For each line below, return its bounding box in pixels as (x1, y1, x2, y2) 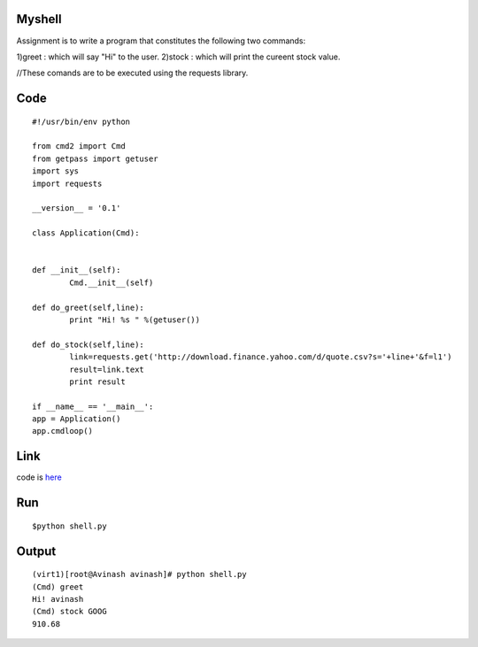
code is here (16, 472, 62, 482)
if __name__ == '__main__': (32, 401, 154, 412)
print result (69, 376, 126, 387)
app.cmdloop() (32, 426, 93, 436)
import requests (32, 178, 103, 189)
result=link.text (69, 364, 145, 374)
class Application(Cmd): (32, 228, 140, 238)
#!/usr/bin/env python (32, 116, 131, 127)
